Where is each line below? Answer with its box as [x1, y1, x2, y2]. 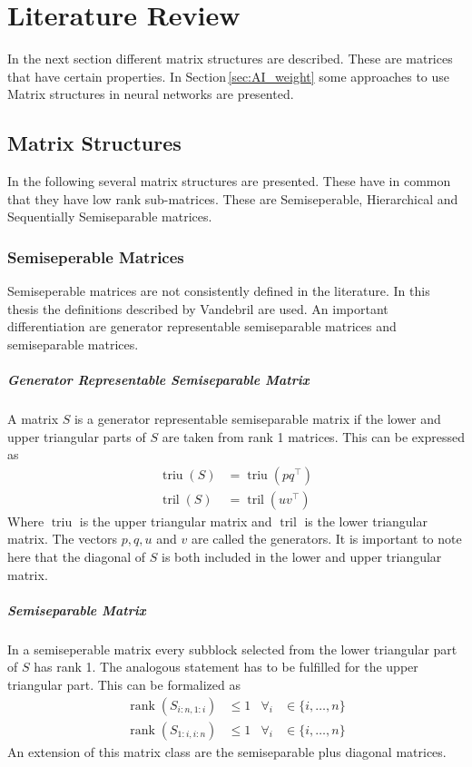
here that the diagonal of [7, 547, 146, 566]
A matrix [7, 409, 59, 428]
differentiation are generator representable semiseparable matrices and [7, 317, 397, 336]
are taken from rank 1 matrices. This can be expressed [162, 427, 465, 446]
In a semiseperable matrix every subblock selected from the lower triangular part [7, 639, 457, 658]
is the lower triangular [304, 511, 428, 530]
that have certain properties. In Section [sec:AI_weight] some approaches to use [7, 66, 450, 85]
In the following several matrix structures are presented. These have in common [7, 172, 451, 191]
